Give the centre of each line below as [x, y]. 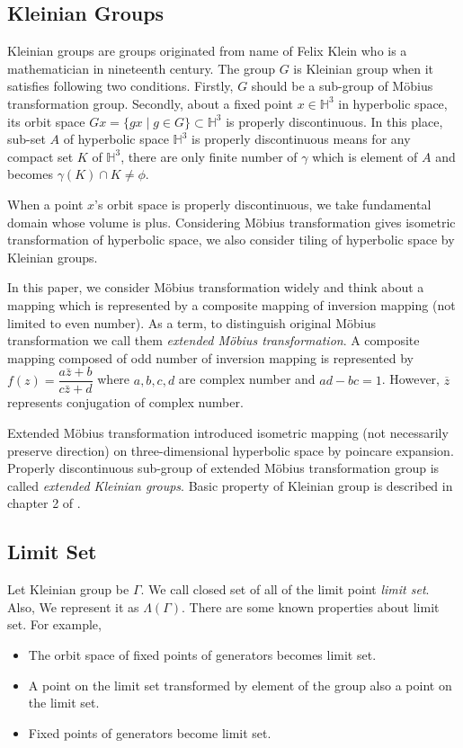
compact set [40, 156]
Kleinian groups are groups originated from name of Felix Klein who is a [207, 51]
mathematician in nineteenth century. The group [141, 68]
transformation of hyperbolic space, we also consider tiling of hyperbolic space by [231, 240]
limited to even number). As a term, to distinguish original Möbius [191, 322]
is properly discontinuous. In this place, [334, 121]
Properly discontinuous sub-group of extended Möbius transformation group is [223, 468]
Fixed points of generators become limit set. [150, 732]
